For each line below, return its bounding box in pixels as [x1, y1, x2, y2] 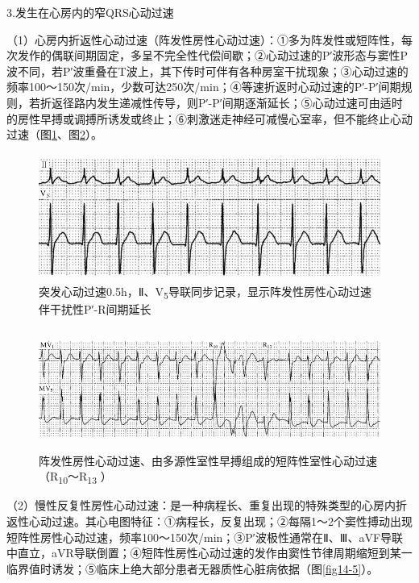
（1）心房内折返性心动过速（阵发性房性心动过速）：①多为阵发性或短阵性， [6, 31, 401, 48]
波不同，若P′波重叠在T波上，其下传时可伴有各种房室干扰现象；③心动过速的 [6, 62, 409, 79]
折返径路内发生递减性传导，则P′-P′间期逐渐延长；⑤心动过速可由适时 [39, 94, 403, 110]
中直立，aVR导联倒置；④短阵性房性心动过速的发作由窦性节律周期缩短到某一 [6, 544, 413, 561]
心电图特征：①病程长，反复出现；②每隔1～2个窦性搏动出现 [96, 512, 413, 529]
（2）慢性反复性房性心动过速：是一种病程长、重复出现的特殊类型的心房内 [6, 497, 396, 514]
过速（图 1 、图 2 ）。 [6, 126, 102, 143]
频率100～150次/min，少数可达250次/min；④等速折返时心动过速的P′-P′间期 [6, 78, 401, 95]
